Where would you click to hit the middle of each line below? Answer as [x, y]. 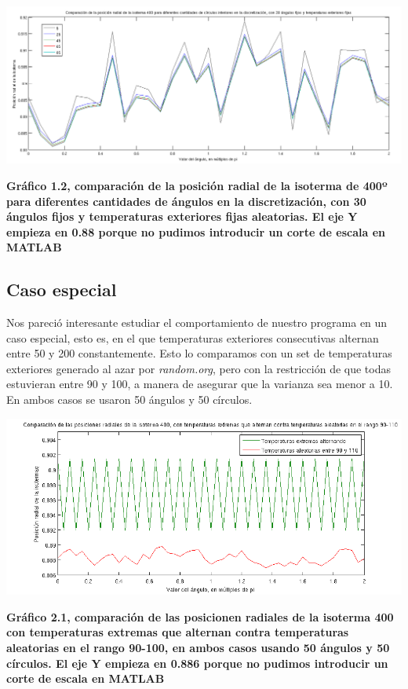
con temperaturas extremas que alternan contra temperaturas [178, 632]
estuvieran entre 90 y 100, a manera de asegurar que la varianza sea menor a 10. [200, 384]
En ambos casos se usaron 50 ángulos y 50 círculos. [129, 399]
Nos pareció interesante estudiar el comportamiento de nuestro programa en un [197, 323]
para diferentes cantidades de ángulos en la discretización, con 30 [186, 201]
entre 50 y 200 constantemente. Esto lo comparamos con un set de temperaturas [199, 353]
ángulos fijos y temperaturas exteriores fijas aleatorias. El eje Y [182, 216]
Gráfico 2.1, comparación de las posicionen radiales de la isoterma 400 [200, 616]
